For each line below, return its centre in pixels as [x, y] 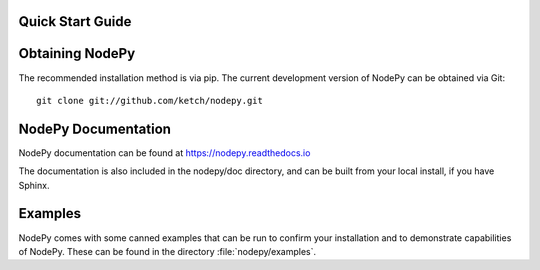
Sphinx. [34, 185]
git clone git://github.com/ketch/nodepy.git [150, 100]
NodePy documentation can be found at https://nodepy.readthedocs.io [164, 152]
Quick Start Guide [75, 21]
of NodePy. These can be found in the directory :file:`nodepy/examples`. [167, 251]
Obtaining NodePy [77, 53]
